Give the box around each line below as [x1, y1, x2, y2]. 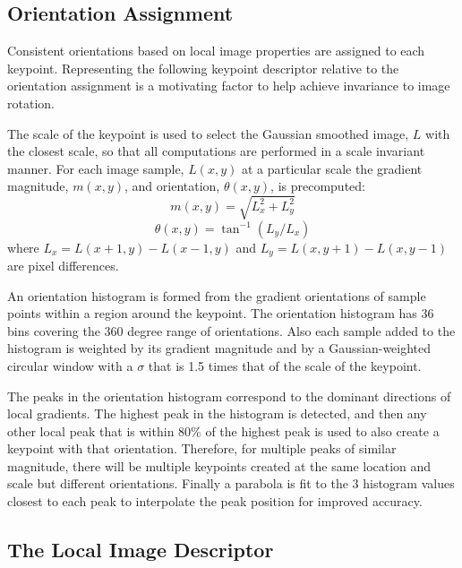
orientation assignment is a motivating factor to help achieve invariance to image [7, 76, 450, 95]
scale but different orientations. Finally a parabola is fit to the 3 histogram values [7, 474, 455, 493]
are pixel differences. [7, 255, 119, 274]
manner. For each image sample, [7, 159, 184, 177]
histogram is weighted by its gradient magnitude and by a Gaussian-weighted [7, 339, 432, 357]
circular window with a [7, 356, 133, 374]
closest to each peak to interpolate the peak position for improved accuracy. [7, 492, 423, 511]
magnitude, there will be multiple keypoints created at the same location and [7, 456, 432, 475]
